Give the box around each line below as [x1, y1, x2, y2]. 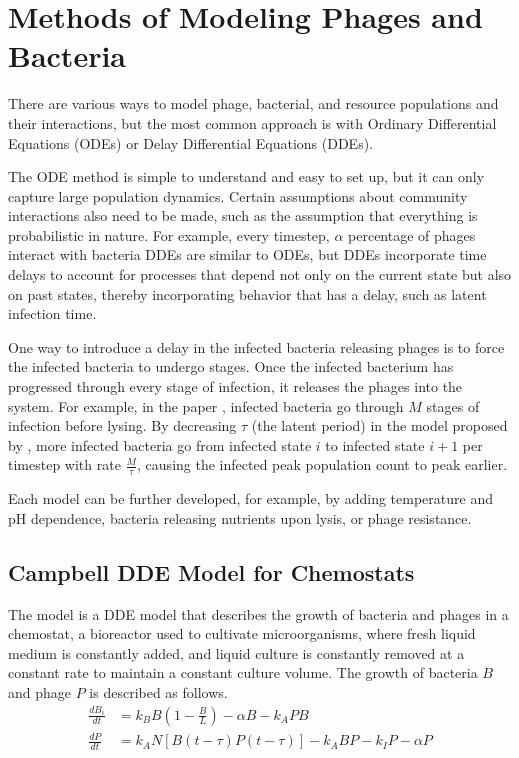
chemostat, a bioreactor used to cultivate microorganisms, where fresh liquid [8, 623, 476, 644]
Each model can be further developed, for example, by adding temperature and [8, 488, 493, 509]
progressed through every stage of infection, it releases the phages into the [8, 376, 463, 397]
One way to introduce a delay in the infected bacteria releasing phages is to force [8, 336, 505, 357]
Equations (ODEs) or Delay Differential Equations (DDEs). [8, 132, 374, 153]
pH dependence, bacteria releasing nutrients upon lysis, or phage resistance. [8, 507, 472, 528]
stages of [426, 395, 480, 416]
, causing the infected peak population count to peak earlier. [137, 454, 508, 475]
